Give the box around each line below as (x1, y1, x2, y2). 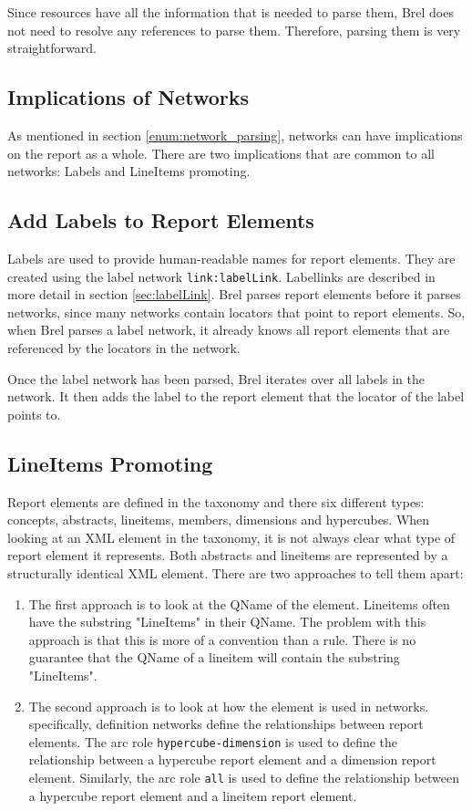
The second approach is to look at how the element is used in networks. (28, 696, 429, 715)
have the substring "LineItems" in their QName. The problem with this (28, 612, 426, 631)
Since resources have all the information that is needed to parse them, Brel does (7, 3, 454, 21)
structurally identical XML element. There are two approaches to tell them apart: (7, 563, 464, 582)
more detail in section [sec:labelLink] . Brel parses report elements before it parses (7, 285, 461, 304)
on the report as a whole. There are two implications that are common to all (7, 143, 435, 162)
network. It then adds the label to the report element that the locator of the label (7, 387, 465, 406)
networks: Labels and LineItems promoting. (7, 161, 251, 181)
